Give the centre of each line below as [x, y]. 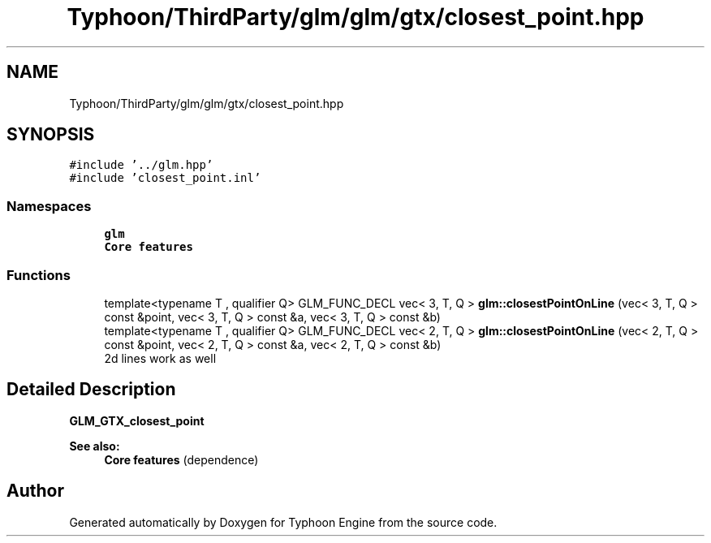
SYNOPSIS [51, 135]
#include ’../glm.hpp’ [141, 165]
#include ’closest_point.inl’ [165, 178]
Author [35, 491]
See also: [95, 446]
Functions [39, 275]
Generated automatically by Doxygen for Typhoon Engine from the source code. [283, 522]
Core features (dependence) [181, 459]
